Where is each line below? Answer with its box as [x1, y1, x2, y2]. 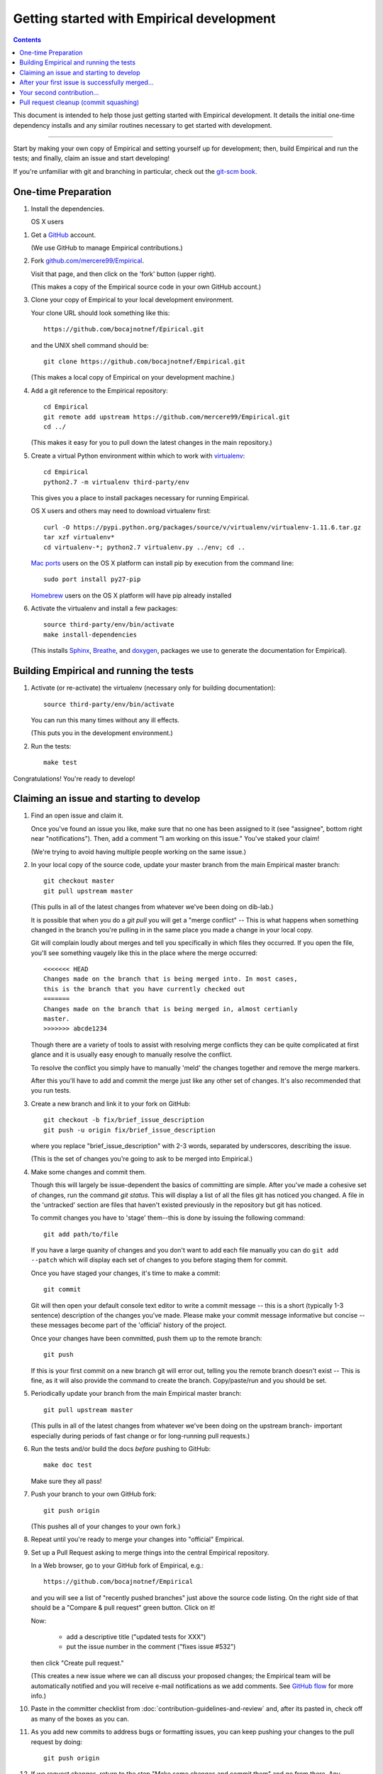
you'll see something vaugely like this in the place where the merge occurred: [30, 948, 258, 957]
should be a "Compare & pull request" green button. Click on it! [30, 1604, 216, 1612]
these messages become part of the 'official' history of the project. [30, 1321, 227, 1330]
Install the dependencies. [30, 204, 105, 213]
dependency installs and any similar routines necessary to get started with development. [13, 121, 272, 129]
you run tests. [30, 1086, 71, 1095]
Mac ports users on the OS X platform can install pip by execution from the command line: [30, 558, 294, 567]
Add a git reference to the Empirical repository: [30, 386, 168, 395]
